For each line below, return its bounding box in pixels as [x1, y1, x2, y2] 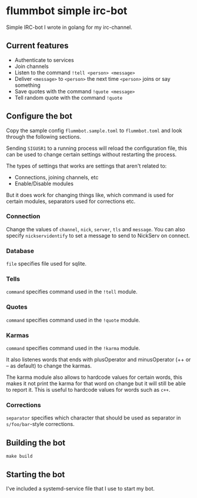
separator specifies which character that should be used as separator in [6, 414, 181, 421]
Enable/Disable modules [14, 180, 74, 187]
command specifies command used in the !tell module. [6, 288, 138, 296]
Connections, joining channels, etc [14, 173, 99, 181]
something [14, 81, 41, 89]
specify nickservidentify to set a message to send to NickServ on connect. [6, 232, 190, 239]
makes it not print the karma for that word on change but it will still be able [6, 380, 186, 387]
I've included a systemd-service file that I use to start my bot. [6, 485, 155, 492]
